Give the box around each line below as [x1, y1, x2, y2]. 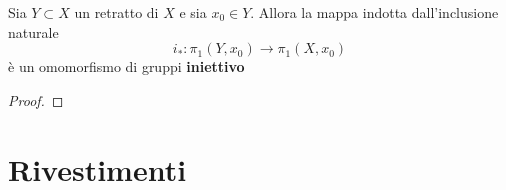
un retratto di [74, 2, 159, 22]
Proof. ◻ [8, 89, 64, 110]
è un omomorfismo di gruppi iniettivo [8, 56, 245, 77]
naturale [8, 21, 59, 42]
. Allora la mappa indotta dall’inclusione [250, 2, 499, 22]
